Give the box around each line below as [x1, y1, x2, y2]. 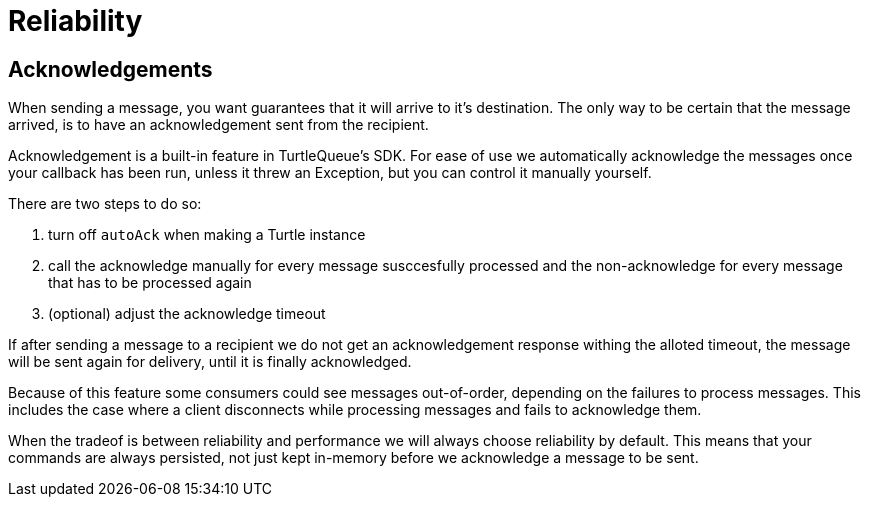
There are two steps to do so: [8, 195, 202, 213]
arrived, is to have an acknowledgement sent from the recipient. [8, 116, 429, 134]
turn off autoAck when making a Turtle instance [48, 226, 366, 244]
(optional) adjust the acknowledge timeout [48, 305, 326, 323]
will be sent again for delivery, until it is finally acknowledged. [8, 353, 412, 371]
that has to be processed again [48, 274, 252, 292]
